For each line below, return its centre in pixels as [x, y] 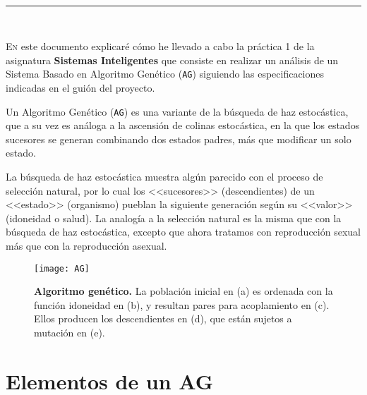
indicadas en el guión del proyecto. [80, 88]
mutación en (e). [70, 333]
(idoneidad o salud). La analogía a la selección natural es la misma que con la [174, 218]
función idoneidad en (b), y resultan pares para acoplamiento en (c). [182, 304]
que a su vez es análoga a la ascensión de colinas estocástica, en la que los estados [183, 125]
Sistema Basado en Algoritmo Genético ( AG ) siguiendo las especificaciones [165, 74]
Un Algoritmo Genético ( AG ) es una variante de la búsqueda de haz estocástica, [177, 111]
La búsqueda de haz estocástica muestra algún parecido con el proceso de [164, 177]
